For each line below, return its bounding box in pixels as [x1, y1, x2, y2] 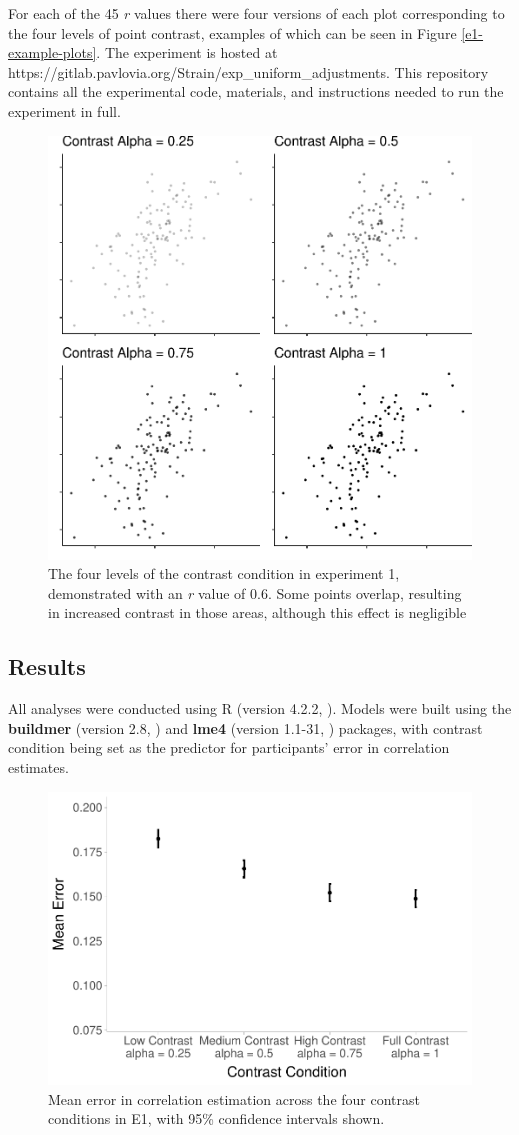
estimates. [8, 756, 69, 777]
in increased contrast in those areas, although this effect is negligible [48, 602, 467, 623]
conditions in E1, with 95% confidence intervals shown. [48, 1108, 385, 1129]
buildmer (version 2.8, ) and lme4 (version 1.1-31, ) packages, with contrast [8, 717, 483, 738]
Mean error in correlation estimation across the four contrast [48, 1088, 421, 1109]
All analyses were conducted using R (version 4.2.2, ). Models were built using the [8, 698, 512, 719]
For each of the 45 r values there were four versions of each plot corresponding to [8, 3, 505, 23]
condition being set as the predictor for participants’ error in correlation [8, 737, 450, 758]
